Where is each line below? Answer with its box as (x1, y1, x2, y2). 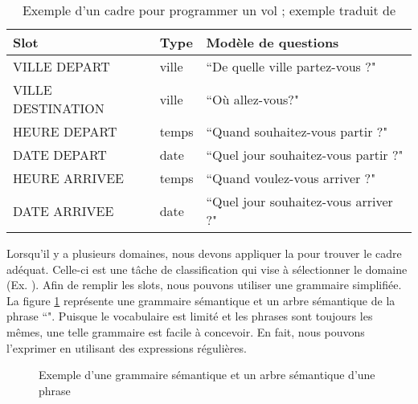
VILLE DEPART (13, 57, 110, 75)
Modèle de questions (206, 33, 339, 51)
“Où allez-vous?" (206, 89, 299, 108)
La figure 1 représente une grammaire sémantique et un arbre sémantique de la (6, 292, 395, 308)
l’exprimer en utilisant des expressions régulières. (6, 339, 247, 356)
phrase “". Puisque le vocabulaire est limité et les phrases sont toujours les (6, 308, 373, 324)
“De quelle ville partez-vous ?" (206, 57, 376, 75)
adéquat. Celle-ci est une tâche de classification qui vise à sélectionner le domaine (6, 260, 408, 277)
